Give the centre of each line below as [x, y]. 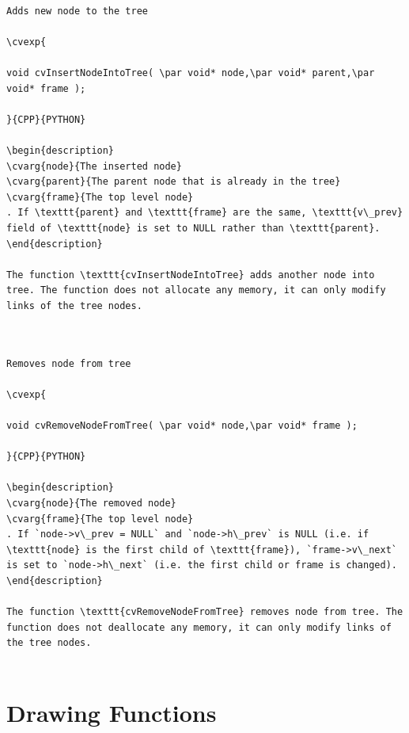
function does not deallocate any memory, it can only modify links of [199, 627]
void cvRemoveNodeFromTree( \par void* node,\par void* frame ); [182, 426]
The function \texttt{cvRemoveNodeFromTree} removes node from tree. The [205, 612]
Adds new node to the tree [77, 11]
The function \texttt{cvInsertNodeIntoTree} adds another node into [191, 275]
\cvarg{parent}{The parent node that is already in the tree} [174, 182]
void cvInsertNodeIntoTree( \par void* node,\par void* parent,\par [191, 73]
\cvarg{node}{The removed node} [91, 503]
